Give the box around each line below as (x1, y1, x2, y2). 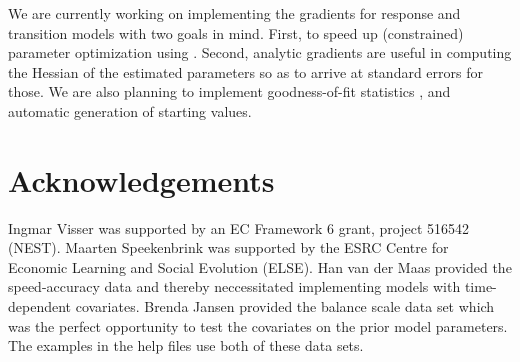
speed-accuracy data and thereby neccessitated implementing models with (8, 276, 461, 297)
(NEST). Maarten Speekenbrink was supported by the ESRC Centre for (8, 237, 449, 258)
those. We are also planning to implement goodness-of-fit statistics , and (8, 81, 451, 102)
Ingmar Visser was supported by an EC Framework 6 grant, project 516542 (8, 217, 470, 238)
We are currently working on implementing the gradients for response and (8, 3, 461, 23)
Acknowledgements (8, 159, 275, 200)
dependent (8, 296, 72, 317)
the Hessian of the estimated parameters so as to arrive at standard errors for (8, 61, 483, 82)
